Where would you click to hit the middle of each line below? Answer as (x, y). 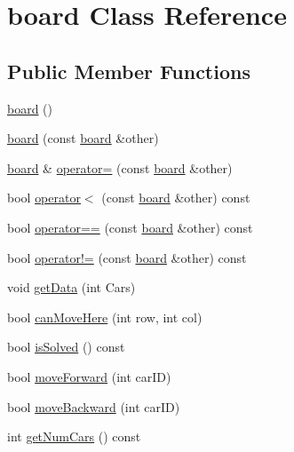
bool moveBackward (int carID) (94, 406)
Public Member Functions (129, 71)
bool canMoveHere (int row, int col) (105, 317)
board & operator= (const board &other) (120, 167)
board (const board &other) (83, 138)
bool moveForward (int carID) (89, 376)
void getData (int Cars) (72, 287)
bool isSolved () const (66, 347)
